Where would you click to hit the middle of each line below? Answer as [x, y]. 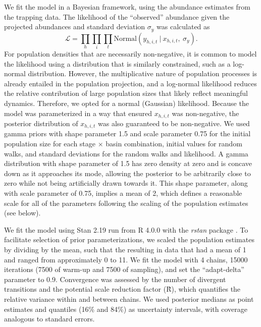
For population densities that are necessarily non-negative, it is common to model [130, 53]
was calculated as [183, 26]
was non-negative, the [205, 113]
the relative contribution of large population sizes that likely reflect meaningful [126, 93]
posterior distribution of [41, 123]
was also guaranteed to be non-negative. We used [174, 123]
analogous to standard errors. [49, 319]
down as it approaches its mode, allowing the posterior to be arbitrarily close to [127, 173]
